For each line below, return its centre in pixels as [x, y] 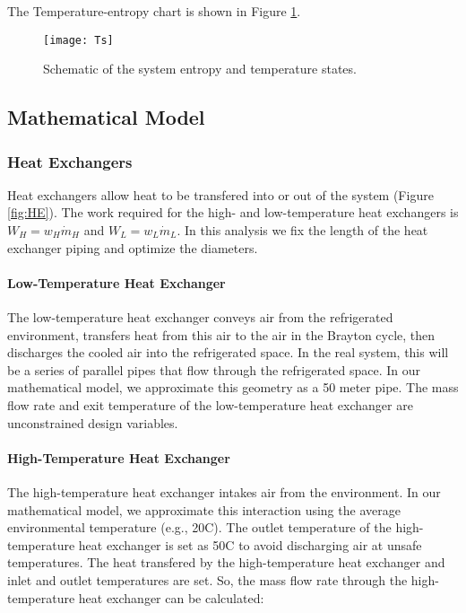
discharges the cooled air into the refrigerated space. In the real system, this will [228, 352]
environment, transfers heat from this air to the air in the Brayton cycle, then [221, 334]
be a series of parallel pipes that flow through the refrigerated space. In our [214, 369]
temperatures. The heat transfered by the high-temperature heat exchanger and [226, 562]
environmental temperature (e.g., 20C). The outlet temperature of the [199, 527]
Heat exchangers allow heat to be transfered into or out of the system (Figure [220, 194]
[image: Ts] [78, 40]
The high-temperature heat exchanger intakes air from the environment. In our [224, 491]
